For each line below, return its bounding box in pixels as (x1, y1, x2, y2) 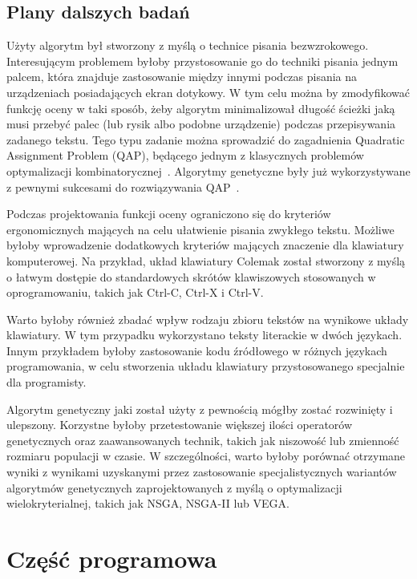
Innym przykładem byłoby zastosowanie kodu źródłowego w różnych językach (6, 342, 387, 358)
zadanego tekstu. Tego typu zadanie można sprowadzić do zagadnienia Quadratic (6, 131, 405, 148)
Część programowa (6, 542, 217, 575)
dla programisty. (6, 374, 87, 391)
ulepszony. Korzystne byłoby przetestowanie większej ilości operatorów (6, 416, 353, 433)
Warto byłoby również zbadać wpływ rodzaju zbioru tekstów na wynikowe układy (6, 310, 409, 327)
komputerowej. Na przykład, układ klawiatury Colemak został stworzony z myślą (6, 252, 406, 269)
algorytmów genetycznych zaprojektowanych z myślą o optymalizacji (6, 479, 342, 496)
